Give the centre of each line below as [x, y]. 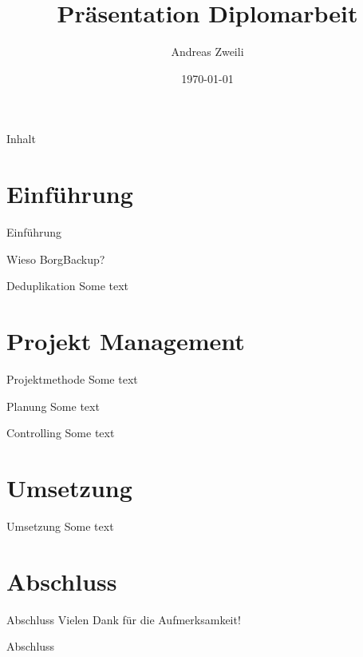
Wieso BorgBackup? [56, 259]
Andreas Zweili [207, 52]
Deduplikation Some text [68, 286]
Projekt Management [126, 340]
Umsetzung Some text [60, 526]
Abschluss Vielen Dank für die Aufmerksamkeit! [124, 619]
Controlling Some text [61, 433]
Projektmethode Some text [72, 378]
